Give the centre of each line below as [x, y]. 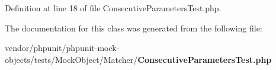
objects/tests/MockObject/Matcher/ [71, 59]
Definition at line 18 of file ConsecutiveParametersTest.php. [113, 8]
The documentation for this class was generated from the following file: [134, 28]
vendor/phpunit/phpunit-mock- [62, 48]
